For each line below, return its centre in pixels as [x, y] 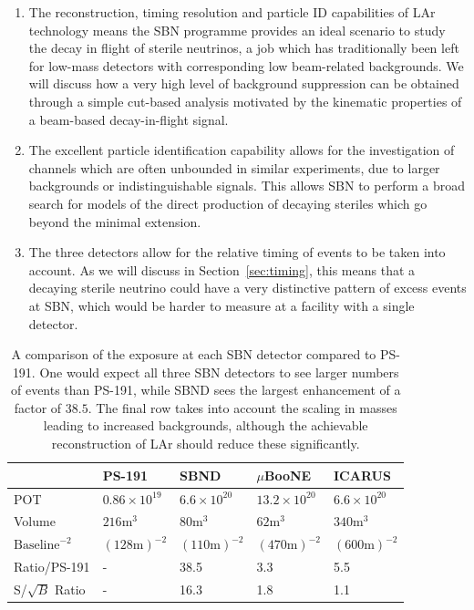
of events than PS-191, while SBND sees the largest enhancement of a [206, 390]
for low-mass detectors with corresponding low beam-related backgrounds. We [246, 65]
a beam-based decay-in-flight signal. [129, 119]
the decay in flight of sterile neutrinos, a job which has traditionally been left [244, 48]
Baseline [37, 546]
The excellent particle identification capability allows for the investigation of [242, 150]
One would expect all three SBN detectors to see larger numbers [219, 372]
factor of [38, 407]
